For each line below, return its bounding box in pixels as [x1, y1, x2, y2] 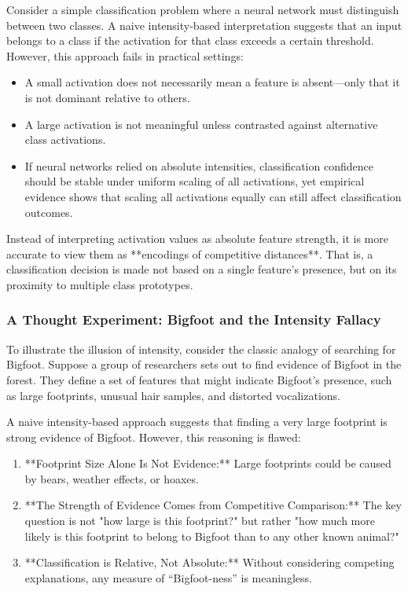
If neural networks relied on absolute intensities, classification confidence [24, 157, 373, 174]
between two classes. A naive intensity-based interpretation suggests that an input [6, 17, 402, 33]
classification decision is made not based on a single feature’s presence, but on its [6, 261, 397, 277]
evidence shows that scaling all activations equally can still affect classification [24, 188, 402, 204]
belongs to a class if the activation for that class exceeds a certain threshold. [6, 32, 374, 49]
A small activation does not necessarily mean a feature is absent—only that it [24, 74, 400, 90]
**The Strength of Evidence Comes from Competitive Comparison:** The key [24, 497, 402, 513]
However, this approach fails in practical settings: [6, 47, 244, 64]
